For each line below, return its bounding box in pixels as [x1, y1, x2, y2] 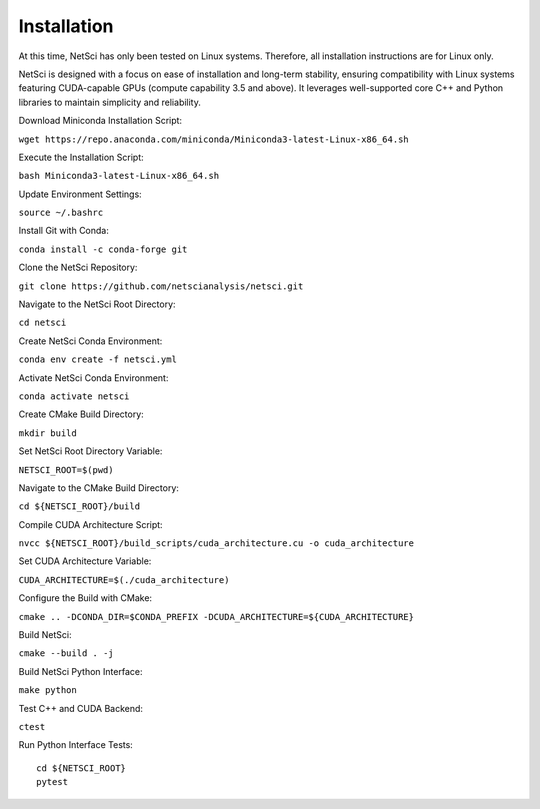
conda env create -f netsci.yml [18, 354, 177, 365]
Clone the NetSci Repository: [18, 261, 138, 274]
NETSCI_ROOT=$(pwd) [18, 464, 114, 475]
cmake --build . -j [18, 648, 114, 659]
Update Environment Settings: [18, 188, 142, 200]
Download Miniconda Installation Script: [18, 115, 183, 127]
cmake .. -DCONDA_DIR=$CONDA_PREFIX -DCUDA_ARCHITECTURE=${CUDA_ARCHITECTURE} [18, 611, 415, 622]
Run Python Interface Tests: [18, 739, 134, 751]
